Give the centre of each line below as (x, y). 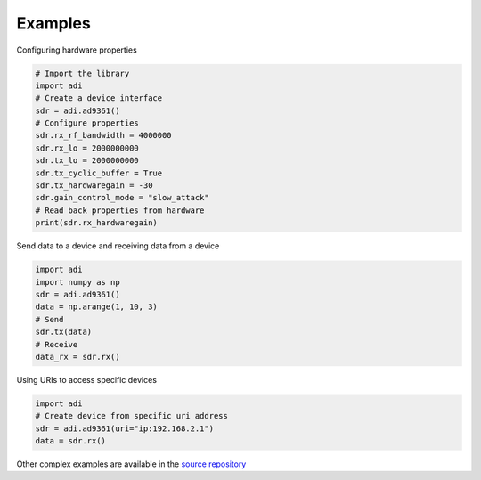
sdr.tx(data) (64, 332)
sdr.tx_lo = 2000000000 (87, 161)
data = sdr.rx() (71, 441)
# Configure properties (87, 123)
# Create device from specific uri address (132, 416)
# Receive (57, 344)
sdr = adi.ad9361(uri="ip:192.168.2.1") (124, 428)
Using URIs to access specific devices (87, 379)
